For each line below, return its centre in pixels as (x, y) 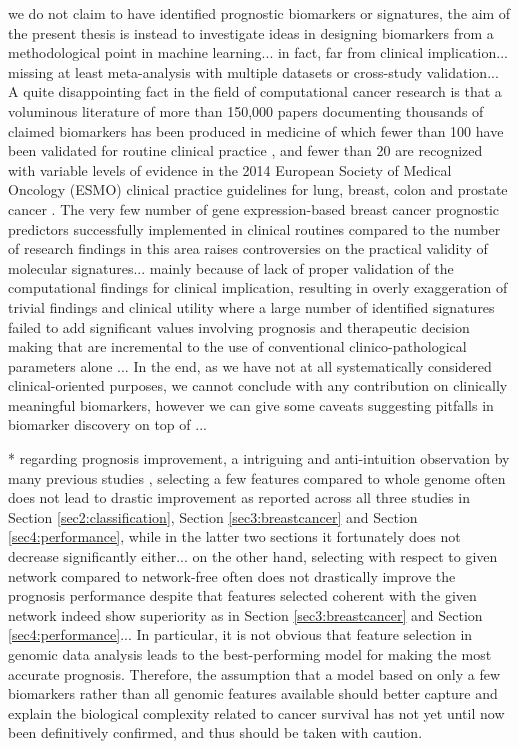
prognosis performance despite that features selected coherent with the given (242, 595)
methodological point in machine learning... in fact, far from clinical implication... (258, 52)
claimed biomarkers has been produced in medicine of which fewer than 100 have (256, 130)
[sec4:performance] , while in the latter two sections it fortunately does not (234, 536)
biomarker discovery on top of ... (107, 424)
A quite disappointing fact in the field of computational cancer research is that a (255, 91)
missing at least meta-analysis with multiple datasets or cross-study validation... (253, 71)
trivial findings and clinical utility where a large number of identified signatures (251, 306)
